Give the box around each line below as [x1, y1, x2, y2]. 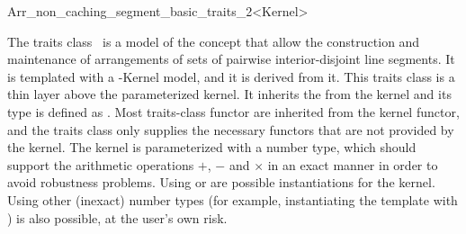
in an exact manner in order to [267, 155, 438, 174]
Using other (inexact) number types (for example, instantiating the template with [7, 190, 458, 209]
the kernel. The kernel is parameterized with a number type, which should [7, 138, 417, 157]
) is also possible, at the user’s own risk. [7, 208, 228, 227]
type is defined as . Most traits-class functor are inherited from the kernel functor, [7, 102, 460, 121]
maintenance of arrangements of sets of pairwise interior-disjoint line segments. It [7, 49, 455, 68]
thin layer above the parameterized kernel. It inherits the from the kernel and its [7, 85, 452, 103]
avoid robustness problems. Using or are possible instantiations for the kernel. [7, 173, 435, 192]
